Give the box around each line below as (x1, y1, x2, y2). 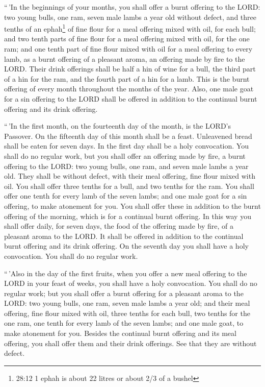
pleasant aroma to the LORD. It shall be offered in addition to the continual (4, 230, 244, 241)
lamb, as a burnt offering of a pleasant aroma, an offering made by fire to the (4, 53, 245, 64)
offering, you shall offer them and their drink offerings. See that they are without (4, 337, 257, 348)
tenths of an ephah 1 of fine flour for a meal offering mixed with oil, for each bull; (4, 22, 256, 34)
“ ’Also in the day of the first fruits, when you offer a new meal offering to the (4, 268, 247, 278)
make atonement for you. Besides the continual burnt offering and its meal (4, 328, 236, 338)
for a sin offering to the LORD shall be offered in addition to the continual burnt (4, 93, 257, 104)
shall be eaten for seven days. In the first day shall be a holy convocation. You (4, 140, 249, 151)
